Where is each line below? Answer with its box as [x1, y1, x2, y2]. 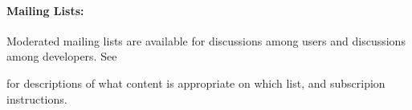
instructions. [6, 90, 67, 107]
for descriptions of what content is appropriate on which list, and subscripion [6, 74, 385, 91]
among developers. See [6, 48, 117, 65]
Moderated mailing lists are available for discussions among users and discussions [6, 32, 406, 49]
